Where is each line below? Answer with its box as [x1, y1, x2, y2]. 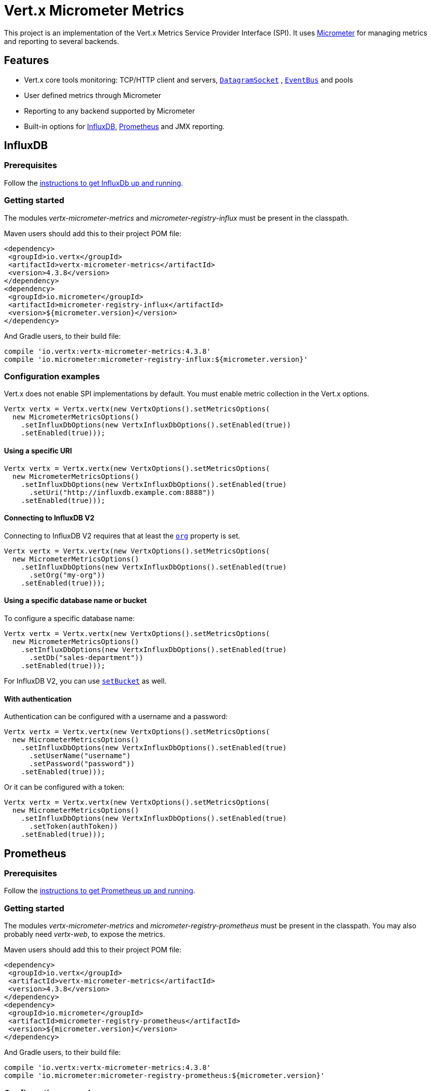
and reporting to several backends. [4, 37, 119, 46]
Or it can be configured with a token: [4, 783, 125, 792]
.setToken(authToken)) [29, 822, 118, 831]
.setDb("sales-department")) [29, 653, 144, 662]
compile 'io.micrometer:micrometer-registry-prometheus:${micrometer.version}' [4, 1071, 325, 1080]
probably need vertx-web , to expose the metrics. [4, 930, 165, 939]
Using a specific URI [4, 446, 72, 455]
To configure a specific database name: [4, 614, 135, 623]
